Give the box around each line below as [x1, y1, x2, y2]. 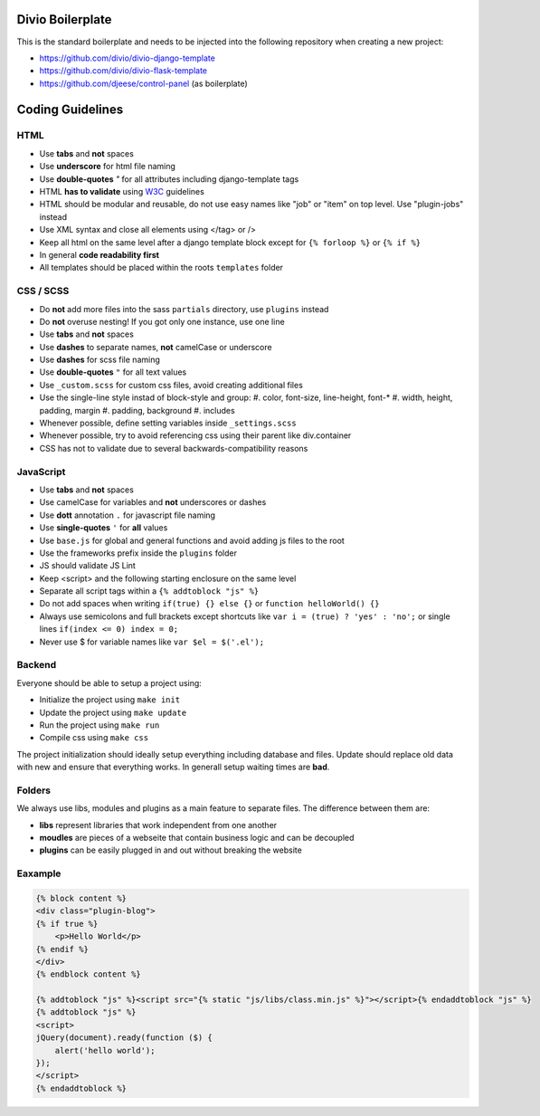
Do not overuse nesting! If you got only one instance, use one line [39, 316, 285, 327]
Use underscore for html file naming [39, 161, 176, 172]
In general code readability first [39, 249, 160, 260]
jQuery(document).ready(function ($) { [35, 1033, 213, 1043]
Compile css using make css [39, 732, 149, 743]
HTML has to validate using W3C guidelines [39, 186, 205, 197]
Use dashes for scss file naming [39, 354, 160, 366]
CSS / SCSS [16, 285, 70, 298]
